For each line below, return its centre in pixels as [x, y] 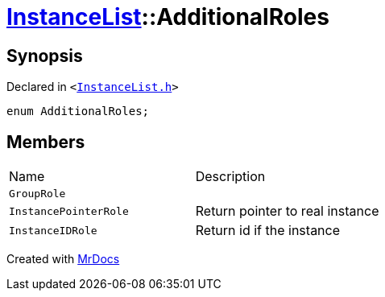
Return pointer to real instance [287, 211]
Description [230, 177]
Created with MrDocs [63, 259]
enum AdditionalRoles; [78, 111]
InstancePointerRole [69, 211]
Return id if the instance [268, 231]
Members [46, 142]
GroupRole [37, 194]
